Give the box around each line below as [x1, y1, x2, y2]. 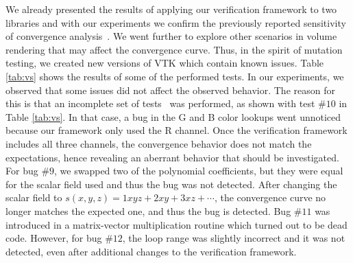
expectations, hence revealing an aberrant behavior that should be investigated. [5, 150, 339, 164]
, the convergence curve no [214, 190, 326, 205]
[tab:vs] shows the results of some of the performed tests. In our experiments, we [5, 69, 344, 83]
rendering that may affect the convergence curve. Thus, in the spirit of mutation [5, 42, 343, 56]
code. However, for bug [5, 231, 102, 245]
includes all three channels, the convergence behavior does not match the [5, 136, 312, 150]
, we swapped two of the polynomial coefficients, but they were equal [54, 163, 343, 178]
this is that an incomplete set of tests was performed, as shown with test [5, 96, 315, 111]
